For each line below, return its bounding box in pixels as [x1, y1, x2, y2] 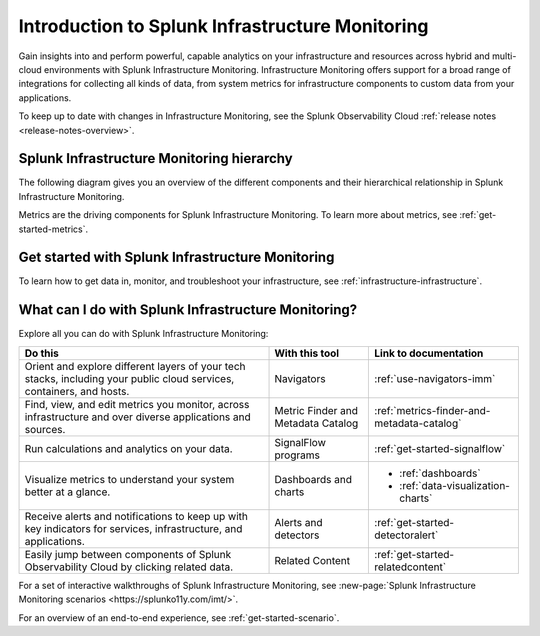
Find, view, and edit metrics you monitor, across [24, 397, 250, 411]
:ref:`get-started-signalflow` [374, 441, 506, 455]
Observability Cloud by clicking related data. [24, 560, 234, 574]
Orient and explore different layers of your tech [24, 359, 246, 373]
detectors [274, 528, 320, 542]
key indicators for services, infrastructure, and [24, 521, 243, 535]
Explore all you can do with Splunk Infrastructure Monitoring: [18, 328, 269, 340]
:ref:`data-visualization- [399, 478, 510, 492]
